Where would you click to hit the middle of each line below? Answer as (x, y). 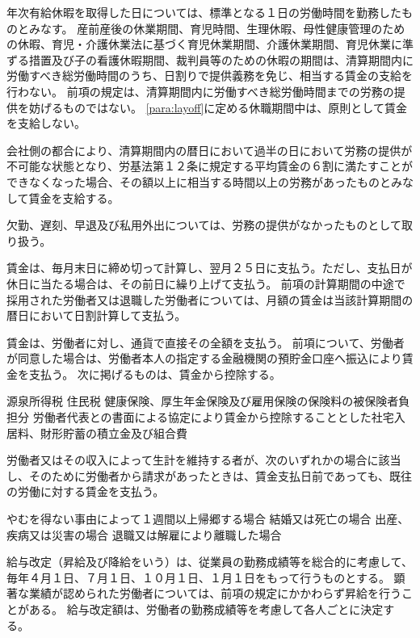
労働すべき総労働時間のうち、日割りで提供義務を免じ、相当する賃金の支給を (210, 76)
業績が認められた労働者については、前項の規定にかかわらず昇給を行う (215, 593)
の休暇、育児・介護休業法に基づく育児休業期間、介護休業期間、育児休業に (204, 44)
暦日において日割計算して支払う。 (97, 315)
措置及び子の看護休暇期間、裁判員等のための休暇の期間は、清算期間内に (221, 59)
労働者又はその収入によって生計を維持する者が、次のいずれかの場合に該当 (204, 460)
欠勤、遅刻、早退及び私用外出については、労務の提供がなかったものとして (204, 225)
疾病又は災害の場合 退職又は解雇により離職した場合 (144, 534)
